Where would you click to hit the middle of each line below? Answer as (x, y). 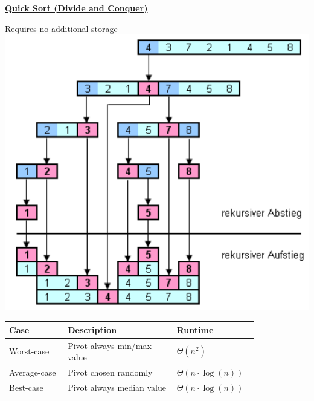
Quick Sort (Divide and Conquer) (76, 8)
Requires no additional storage (61, 28)
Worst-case (29, 351)
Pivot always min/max (110, 345)
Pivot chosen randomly (110, 372)
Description (92, 329)
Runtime (195, 329)
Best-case (26, 387)
